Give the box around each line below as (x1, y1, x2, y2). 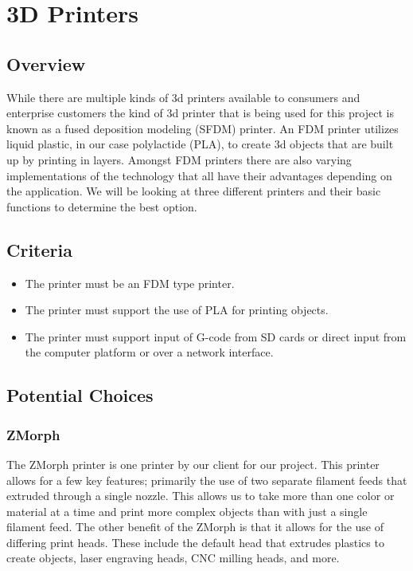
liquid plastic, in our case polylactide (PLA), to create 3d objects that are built (6, 136, 394, 152)
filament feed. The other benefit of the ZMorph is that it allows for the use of (6, 518, 384, 535)
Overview (6, 51, 86, 76)
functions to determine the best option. (6, 198, 197, 215)
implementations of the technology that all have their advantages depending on (6, 167, 392, 183)
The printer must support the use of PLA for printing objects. (25, 301, 329, 318)
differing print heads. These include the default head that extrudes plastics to (6, 534, 384, 550)
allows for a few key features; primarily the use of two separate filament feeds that (6, 471, 407, 488)
